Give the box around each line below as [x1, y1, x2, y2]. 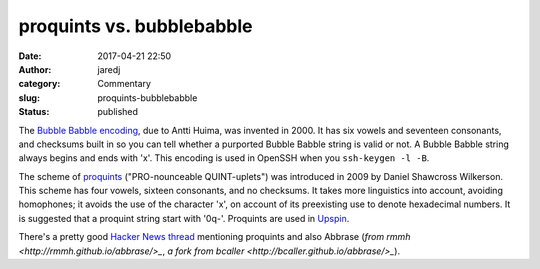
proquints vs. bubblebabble [18, 15, 253, 37]
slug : [18, 91, 40, 104]
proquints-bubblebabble [97, 91, 198, 104]
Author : [18, 63, 52, 75]
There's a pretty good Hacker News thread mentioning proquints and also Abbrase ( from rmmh [18, 231, 411, 243]
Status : [18, 106, 50, 118]
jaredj [97, 63, 121, 75]
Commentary [97, 78, 152, 90]
